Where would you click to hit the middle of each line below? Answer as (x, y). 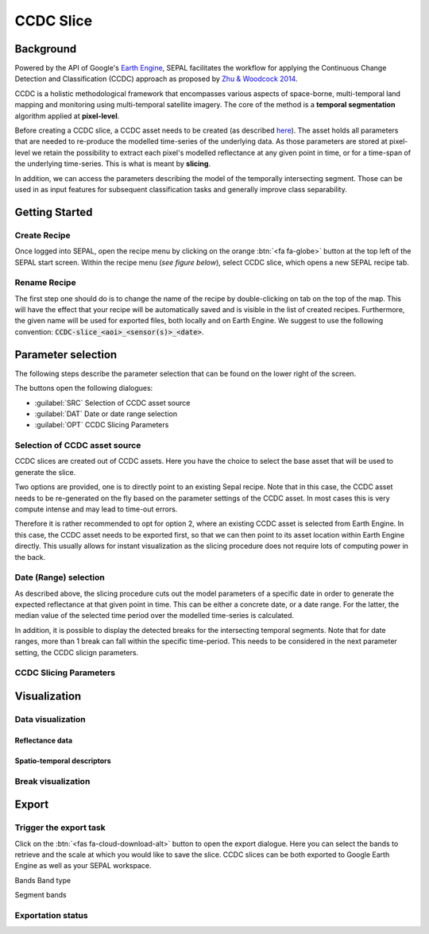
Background (46, 49)
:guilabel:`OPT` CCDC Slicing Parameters (102, 425)
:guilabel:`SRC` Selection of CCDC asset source (112, 403)
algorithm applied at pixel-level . (67, 116)
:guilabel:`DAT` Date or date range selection (106, 414)
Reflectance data (44, 740)
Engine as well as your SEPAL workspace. (83, 866)
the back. (30, 557)
